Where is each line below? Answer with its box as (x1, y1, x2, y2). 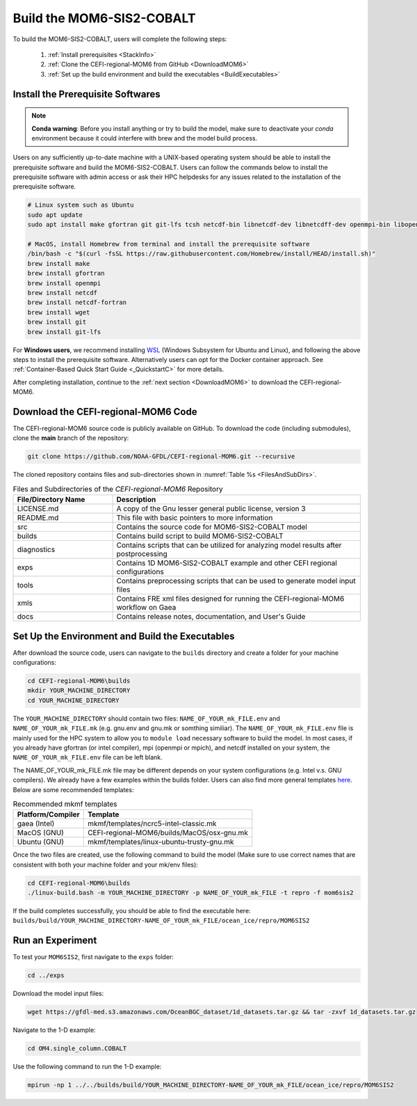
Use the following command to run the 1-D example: (13, 1062, 162, 1071)
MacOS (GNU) (17, 828, 64, 838)
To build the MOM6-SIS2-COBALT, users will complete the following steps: (13, 35, 227, 43)
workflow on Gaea (116, 603, 177, 613)
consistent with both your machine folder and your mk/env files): (13, 860, 198, 869)
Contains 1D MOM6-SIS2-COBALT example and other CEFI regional (116, 558, 337, 568)
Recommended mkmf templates (13, 799, 117, 809)
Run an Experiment (13, 935, 97, 947)
